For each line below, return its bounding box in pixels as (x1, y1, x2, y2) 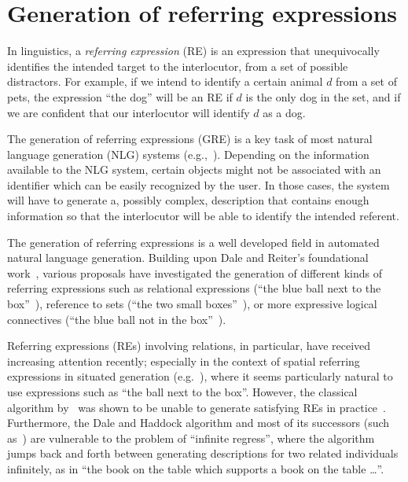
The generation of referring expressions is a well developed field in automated (7, 234, 380, 250)
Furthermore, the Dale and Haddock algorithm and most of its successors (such (7, 414, 390, 431)
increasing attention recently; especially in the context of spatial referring (7, 352, 360, 369)
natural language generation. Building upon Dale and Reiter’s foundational (7, 249, 369, 266)
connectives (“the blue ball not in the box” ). (7, 311, 226, 327)
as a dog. (263, 104, 306, 120)
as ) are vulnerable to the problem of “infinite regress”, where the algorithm (7, 429, 375, 446)
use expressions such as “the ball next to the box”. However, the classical (7, 384, 358, 399)
